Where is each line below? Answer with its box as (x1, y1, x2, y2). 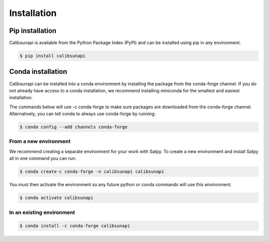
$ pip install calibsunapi (19, 53, 86, 59)
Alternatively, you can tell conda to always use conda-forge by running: (9, 111, 156, 117)
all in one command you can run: (9, 155, 77, 162)
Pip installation (9, 26, 57, 35)
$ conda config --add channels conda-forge (19, 124, 128, 130)
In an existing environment (9, 209, 75, 216)
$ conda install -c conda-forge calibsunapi (19, 223, 131, 229)
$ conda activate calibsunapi (19, 195, 94, 201)
